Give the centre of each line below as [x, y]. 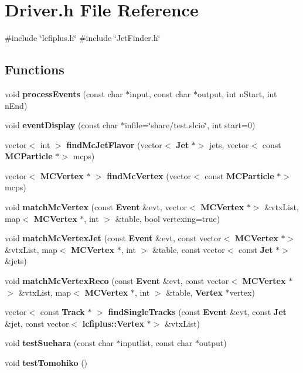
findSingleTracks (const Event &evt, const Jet [197, 312]
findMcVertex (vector [149, 175]
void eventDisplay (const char [62, 125]
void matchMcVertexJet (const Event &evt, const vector [113, 238]
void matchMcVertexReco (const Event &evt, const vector [117, 281]
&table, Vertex [194, 292]
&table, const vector [188, 249]
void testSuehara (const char [59, 343]
